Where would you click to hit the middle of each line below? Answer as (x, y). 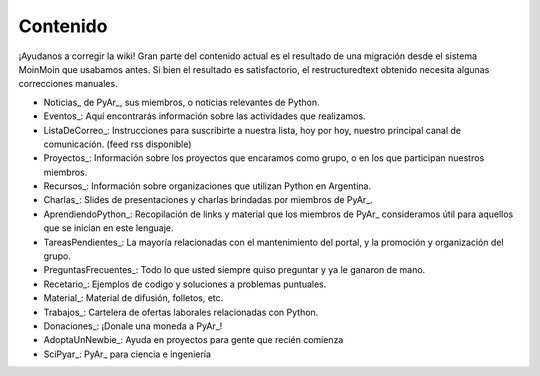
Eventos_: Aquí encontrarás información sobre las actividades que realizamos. (204, 116)
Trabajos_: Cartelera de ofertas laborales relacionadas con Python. (181, 312)
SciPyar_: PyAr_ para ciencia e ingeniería (127, 354)
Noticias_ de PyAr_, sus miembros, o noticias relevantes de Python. (181, 102)
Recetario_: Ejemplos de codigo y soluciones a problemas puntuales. (185, 284)
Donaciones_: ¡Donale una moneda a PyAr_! (133, 326)
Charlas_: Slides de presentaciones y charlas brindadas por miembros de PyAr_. (208, 200)
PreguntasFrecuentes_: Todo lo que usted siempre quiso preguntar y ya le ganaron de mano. (234, 270)
